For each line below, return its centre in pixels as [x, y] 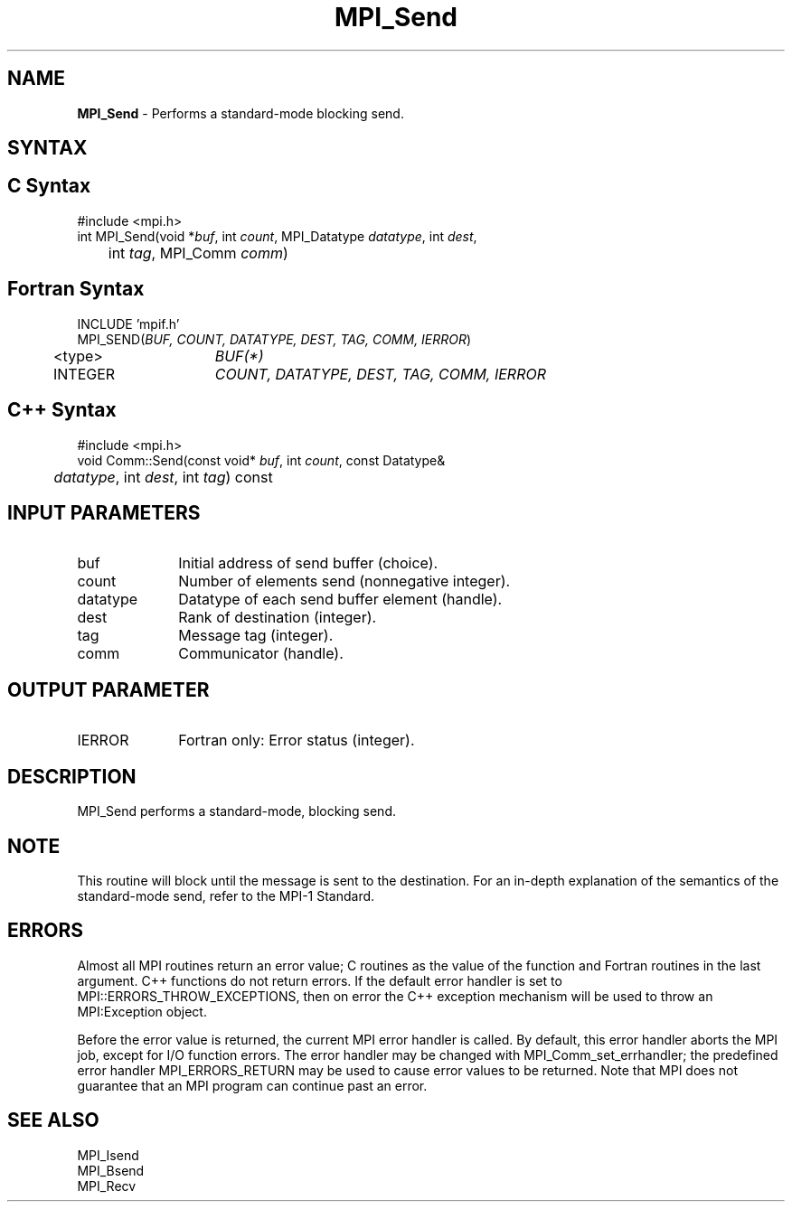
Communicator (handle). [261, 654]
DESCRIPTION [72, 776]
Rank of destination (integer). [278, 618]
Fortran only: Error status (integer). [297, 740]
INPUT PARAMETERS [104, 512]
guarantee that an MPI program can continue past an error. [252, 1085]
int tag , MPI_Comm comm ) [198, 253]
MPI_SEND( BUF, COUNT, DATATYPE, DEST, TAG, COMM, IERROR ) [274, 339]
